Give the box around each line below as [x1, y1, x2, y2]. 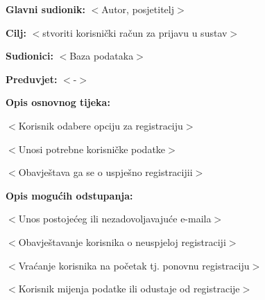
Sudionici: [6, 48, 53, 63]
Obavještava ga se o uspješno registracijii [18, 165, 193, 179]
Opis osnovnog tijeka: [6, 95, 110, 109]
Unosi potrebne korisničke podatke [18, 141, 166, 156]
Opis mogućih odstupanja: [6, 188, 133, 202]
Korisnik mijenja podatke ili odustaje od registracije [18, 281, 240, 296]
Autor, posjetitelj [101, 2, 174, 16]
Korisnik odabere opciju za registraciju [18, 118, 183, 132]
